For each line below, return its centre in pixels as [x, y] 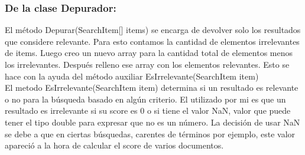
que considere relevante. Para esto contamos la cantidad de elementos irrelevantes [152, 41]
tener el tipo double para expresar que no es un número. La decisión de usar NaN [152, 122]
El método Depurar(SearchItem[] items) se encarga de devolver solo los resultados [153, 30]
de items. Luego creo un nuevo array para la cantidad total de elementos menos [149, 53]
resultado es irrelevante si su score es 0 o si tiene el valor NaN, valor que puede [148, 111]
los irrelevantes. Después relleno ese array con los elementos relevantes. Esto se [147, 64]
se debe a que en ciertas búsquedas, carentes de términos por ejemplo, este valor [150, 133]
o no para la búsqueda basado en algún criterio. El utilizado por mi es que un [145, 99]
